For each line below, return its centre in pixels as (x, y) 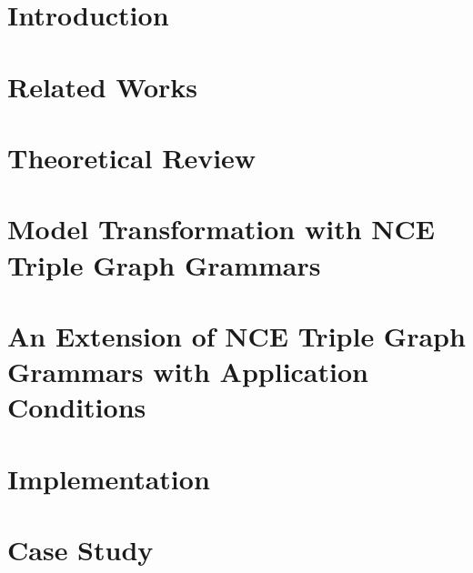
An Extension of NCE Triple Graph (236, 335)
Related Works (103, 86)
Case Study (81, 549)
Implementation (109, 478)
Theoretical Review (132, 157)
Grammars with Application (188, 372)
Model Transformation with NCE (221, 229)
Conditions (77, 407)
